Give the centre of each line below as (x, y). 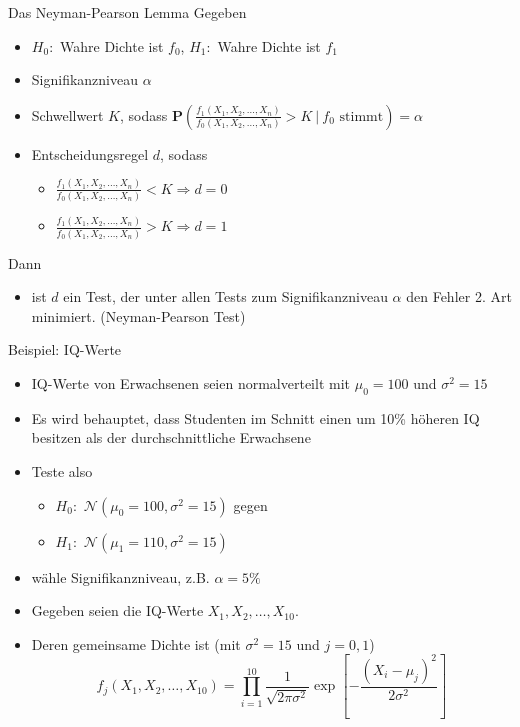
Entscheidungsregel (90, 153)
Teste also (62, 470)
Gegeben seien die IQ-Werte (117, 610)
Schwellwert (67, 114)
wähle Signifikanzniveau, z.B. (120, 576)
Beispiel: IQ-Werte (65, 349)
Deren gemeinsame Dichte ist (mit (136, 643)
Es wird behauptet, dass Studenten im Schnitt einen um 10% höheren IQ (255, 417)
